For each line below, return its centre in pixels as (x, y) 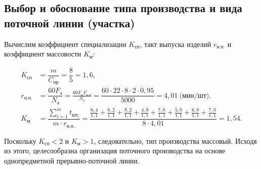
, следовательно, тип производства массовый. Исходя (175, 140)
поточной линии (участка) (70, 22)
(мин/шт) (194, 96)
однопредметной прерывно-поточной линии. (72, 160)
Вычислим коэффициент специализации (65, 44)
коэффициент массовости (43, 54)
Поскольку (20, 140)
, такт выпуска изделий (176, 44)
